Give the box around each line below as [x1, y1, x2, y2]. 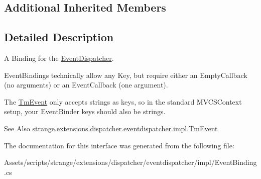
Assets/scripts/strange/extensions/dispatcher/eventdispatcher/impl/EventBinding [4, 157, 257, 167]
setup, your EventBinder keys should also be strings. [4, 106, 166, 117]
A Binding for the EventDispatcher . [4, 52, 114, 63]
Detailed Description [4, 29, 114, 45]
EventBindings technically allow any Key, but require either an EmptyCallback [4, 69, 247, 80]
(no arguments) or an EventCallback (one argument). [4, 79, 168, 90]
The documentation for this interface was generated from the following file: [4, 140, 234, 150]
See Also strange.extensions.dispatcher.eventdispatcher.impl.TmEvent [4, 123, 218, 133]
